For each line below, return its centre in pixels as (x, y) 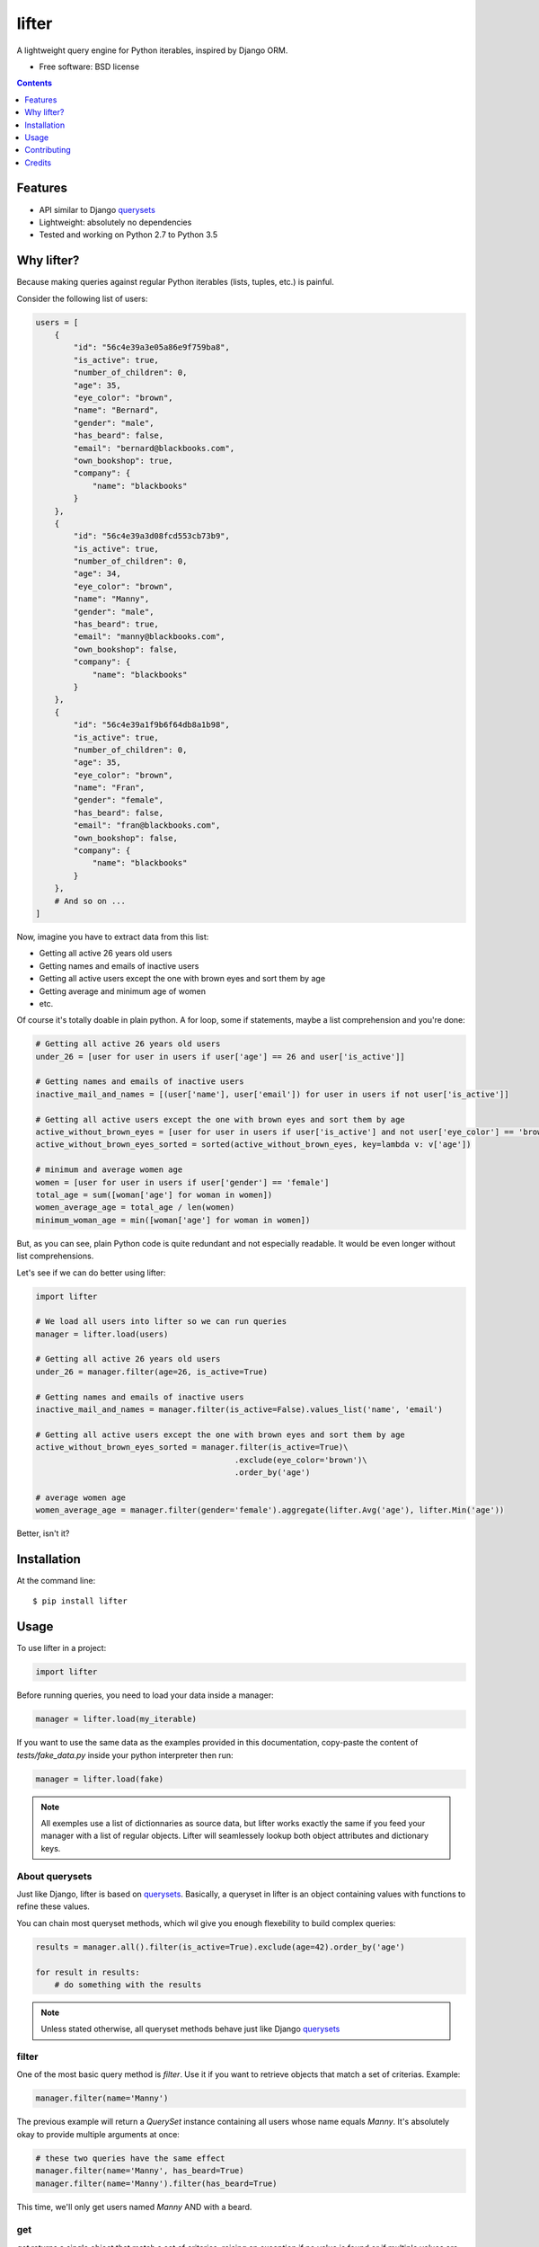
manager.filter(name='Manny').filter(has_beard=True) (156, 2183)
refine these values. (53, 1906)
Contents (35, 83)
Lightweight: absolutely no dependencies (115, 222)
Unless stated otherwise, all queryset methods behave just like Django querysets (190, 2029)
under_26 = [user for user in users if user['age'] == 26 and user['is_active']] (221, 1057)
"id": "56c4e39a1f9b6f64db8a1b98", (152, 725)
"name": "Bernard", (116, 410)
